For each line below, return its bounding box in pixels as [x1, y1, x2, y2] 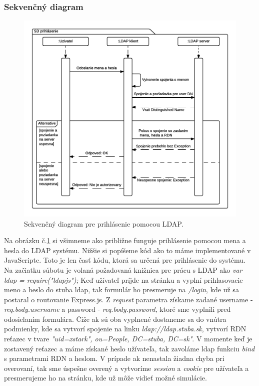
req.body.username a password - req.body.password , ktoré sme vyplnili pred [4, 304, 231, 314]
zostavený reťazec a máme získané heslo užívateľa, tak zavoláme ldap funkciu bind [4, 343, 255, 353]
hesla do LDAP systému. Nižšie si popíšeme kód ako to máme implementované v [4, 245, 251, 255]
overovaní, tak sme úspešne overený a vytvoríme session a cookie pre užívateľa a [4, 362, 249, 373]
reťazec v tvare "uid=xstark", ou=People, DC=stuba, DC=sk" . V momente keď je [4, 333, 252, 344]
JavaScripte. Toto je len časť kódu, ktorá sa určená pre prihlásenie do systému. [4, 255, 245, 265]
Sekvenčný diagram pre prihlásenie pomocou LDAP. [24, 218, 183, 229]
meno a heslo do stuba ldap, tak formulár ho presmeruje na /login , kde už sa [4, 284, 239, 295]
